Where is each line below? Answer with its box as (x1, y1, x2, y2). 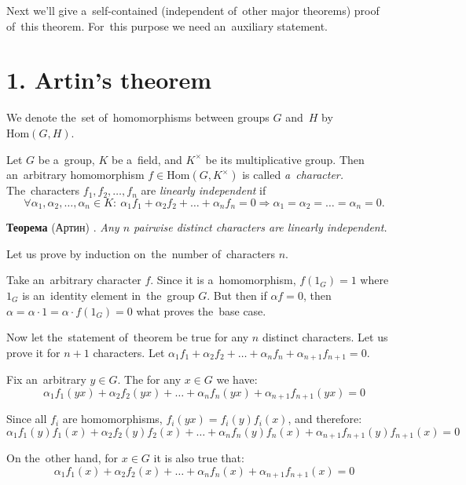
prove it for (6, 344, 61, 360)
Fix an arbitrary (6, 371, 86, 388)
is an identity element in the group (22, 286, 195, 303)
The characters (6, 182, 80, 199)
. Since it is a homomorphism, (150, 272, 296, 288)
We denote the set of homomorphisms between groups (6, 109, 270, 126)
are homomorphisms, (62, 410, 163, 427)
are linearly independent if (141, 182, 266, 199)
